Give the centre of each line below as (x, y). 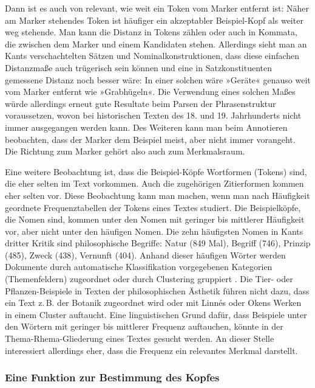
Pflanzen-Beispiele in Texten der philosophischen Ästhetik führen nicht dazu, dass (157, 290)
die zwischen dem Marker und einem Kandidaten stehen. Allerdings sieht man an (156, 43)
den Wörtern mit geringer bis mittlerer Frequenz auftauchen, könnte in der (144, 326)
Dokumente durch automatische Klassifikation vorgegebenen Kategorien (139, 267)
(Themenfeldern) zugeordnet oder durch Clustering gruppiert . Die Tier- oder (149, 279)
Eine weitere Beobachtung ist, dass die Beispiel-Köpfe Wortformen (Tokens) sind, (156, 171)
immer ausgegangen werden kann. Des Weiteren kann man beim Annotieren (146, 127)
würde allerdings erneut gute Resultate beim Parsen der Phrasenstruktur (141, 103)
